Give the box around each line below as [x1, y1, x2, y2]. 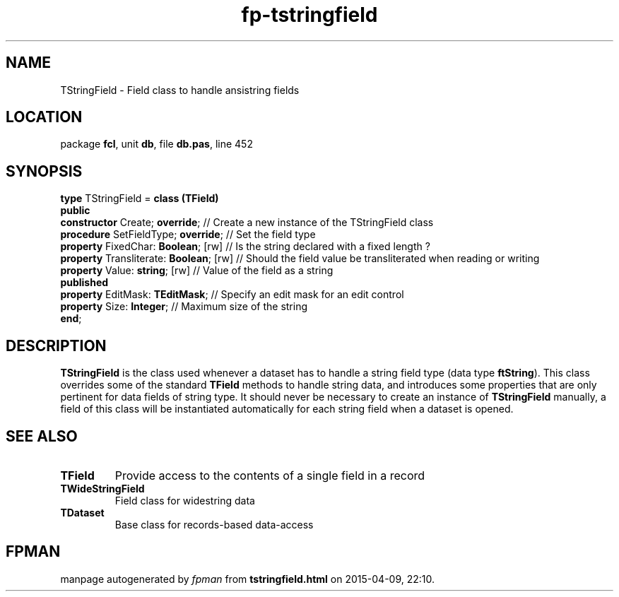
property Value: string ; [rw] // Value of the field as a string [60, 264, 334, 277]
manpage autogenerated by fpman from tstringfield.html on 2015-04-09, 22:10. [60, 572, 435, 585]
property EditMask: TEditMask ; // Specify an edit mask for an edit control [60, 288, 404, 301]
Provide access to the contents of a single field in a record [114, 468, 425, 483]
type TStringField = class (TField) [60, 192, 219, 205]
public [60, 204, 90, 217]
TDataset [60, 506, 105, 519]
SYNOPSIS [6, 162, 83, 180]
